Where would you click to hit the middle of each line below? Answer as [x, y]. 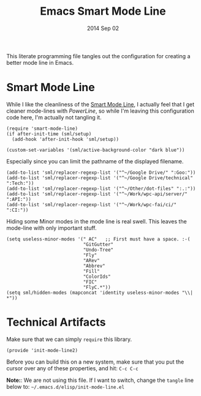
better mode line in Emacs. [40, 62]
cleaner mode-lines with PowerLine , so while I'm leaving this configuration [100, 111]
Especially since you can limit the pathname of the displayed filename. [95, 161]
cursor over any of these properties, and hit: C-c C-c [73, 368]
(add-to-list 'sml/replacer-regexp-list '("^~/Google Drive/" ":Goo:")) [101, 173]
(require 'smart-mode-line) [42, 129]
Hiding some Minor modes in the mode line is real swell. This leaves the [97, 221]
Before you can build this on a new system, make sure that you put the [95, 362]
